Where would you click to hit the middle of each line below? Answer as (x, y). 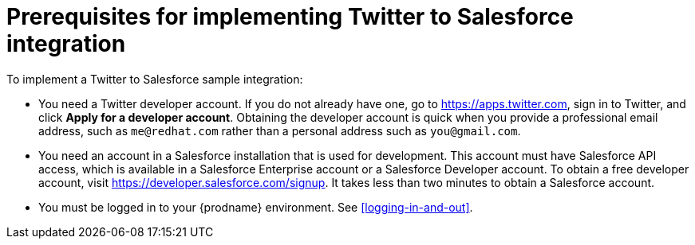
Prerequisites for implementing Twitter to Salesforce (290, 17)
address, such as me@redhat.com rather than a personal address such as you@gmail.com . (280, 130)
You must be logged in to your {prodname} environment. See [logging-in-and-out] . (256, 207)
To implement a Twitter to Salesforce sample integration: (155, 79)
